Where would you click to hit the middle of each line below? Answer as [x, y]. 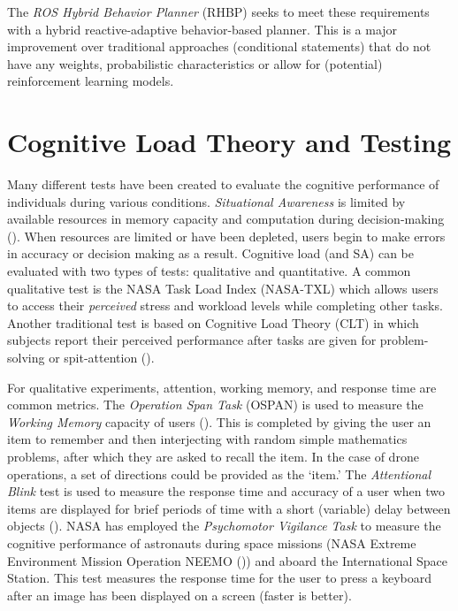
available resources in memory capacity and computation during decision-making [226, 219]
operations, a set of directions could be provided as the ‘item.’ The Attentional [219, 474]
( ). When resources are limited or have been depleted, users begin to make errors [226, 236]
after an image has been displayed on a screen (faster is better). [179, 595]
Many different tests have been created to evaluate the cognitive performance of [223, 184]
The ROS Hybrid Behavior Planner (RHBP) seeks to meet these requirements [218, 11]
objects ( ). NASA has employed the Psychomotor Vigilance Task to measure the [224, 526]
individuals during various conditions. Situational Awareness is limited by [206, 201]
